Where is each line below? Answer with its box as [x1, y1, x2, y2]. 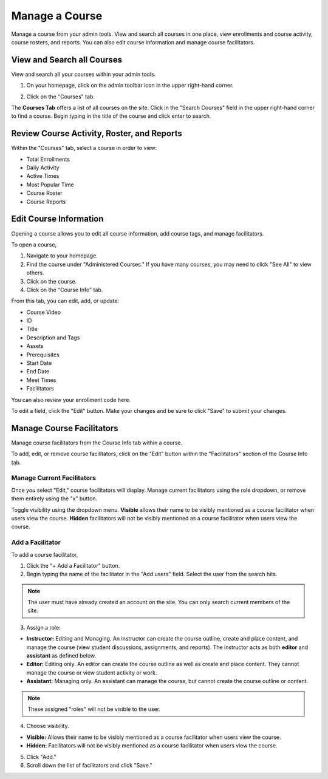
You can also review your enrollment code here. [11, 396, 131, 403]
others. [26, 269, 45, 276]
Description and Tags [26, 334, 80, 341]
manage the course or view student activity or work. [26, 668, 157, 676]
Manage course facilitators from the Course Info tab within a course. [11, 439, 182, 446]
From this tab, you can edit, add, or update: [11, 298, 120, 305]
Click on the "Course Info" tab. [26, 286, 103, 293]
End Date [26, 368, 50, 375]
